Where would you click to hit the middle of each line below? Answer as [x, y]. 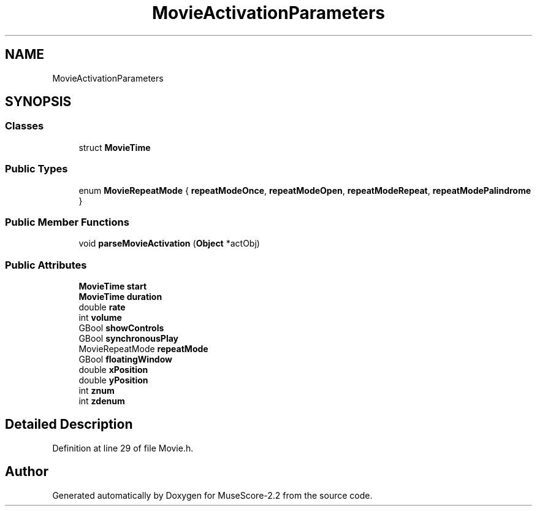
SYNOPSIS [38, 102]
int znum [97, 391]
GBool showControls [121, 328]
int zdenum [102, 401]
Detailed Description [69, 425]
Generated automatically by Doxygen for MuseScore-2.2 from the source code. [212, 495]
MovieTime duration [120, 297]
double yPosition [113, 380]
